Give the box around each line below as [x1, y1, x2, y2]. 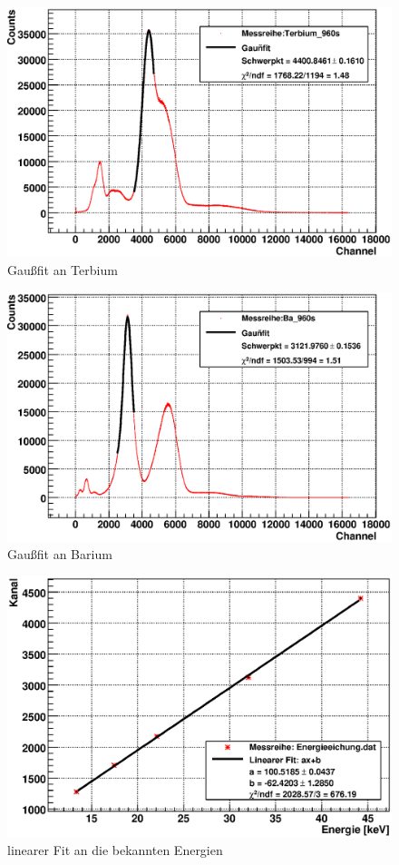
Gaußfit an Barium [7, 545, 112, 564]
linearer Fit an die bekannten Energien [7, 840, 223, 860]
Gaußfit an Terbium [7, 260, 118, 279]
